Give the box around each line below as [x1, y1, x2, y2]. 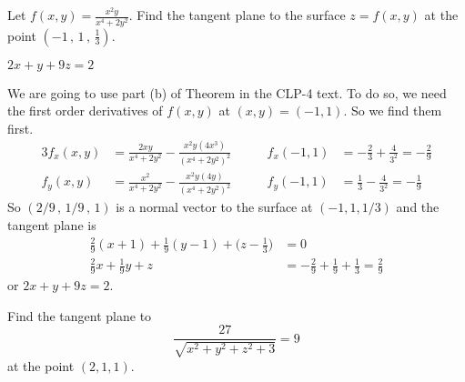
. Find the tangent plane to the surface [128, 5, 346, 25]
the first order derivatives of [7, 101, 163, 120]
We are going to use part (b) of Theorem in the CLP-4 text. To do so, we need [7, 83, 447, 102]
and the [396, 197, 440, 216]
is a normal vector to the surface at [116, 197, 313, 216]
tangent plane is [7, 215, 96, 234]
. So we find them [343, 101, 442, 120]
